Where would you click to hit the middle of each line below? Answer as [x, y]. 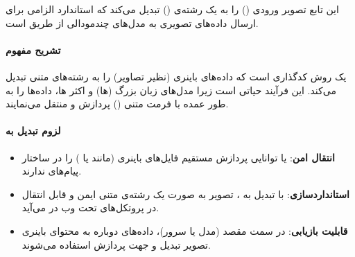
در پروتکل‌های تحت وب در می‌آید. [90, 207]
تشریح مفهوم [33, 50]
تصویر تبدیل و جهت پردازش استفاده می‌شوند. [116, 244]
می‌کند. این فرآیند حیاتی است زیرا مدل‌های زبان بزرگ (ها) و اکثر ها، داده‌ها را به [171, 90]
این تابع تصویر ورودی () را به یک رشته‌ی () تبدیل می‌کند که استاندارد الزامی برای [172, 9]
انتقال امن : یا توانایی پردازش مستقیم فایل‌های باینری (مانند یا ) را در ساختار [178, 157]
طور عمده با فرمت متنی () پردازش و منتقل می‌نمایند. [117, 104]
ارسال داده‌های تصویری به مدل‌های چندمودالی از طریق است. [132, 23]
